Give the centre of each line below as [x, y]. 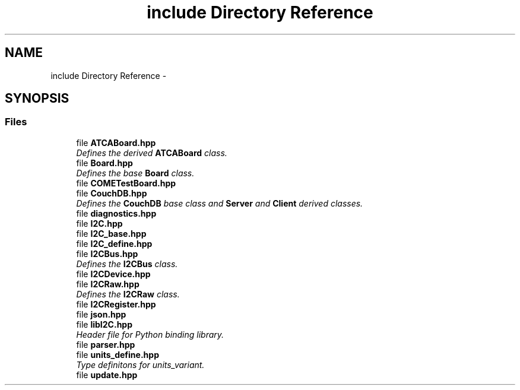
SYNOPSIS [37, 99]
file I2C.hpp [99, 223]
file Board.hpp [104, 163]
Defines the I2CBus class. [127, 264]
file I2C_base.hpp [111, 233]
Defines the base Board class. [135, 173]
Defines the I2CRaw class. [128, 294]
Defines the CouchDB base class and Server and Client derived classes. [220, 203]
